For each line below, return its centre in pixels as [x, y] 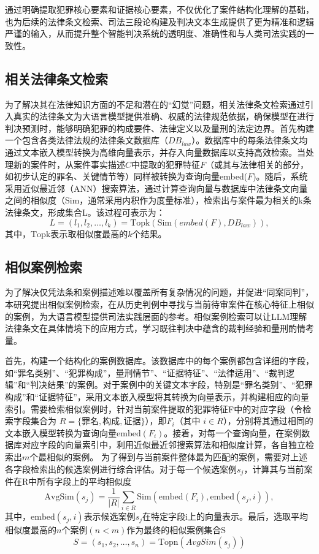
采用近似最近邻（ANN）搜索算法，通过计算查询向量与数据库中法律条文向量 [156, 188]
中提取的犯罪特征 [166, 164]
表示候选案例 [110, 516]
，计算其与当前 [274, 469]
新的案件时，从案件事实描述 [69, 164]
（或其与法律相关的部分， [257, 164]
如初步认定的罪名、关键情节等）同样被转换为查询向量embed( [126, 176]
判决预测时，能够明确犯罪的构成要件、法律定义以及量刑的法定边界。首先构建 [159, 128]
